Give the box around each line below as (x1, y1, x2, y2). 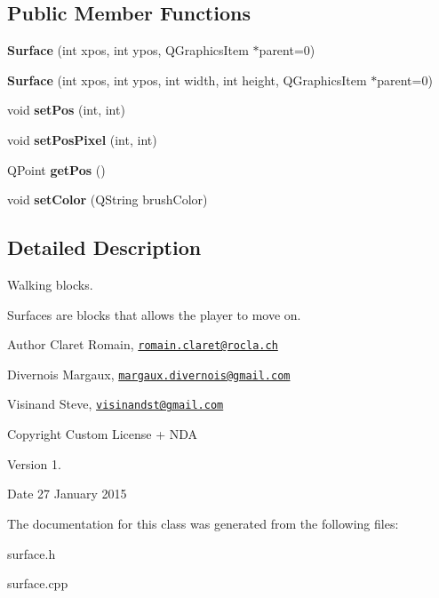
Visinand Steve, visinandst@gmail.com (7, 395, 224, 413)
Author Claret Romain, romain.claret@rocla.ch (7, 335, 278, 354)
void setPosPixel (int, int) (7, 130, 157, 148)
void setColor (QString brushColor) (7, 190, 208, 209)
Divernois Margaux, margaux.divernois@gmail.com (7, 364, 291, 383)
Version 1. (7, 454, 61, 473)
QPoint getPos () (7, 160, 106, 179)
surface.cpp (7, 574, 68, 593)
